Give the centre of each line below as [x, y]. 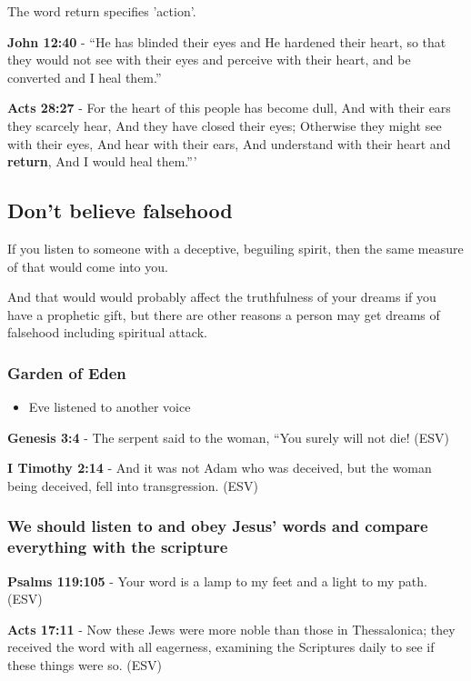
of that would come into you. [88, 266]
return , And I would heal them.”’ [102, 161]
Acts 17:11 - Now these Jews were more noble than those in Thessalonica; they [231, 629]
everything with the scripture [118, 547]
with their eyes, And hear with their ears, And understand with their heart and [229, 143]
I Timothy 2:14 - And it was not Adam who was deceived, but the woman [220, 468]
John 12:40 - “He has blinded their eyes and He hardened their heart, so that [227, 41]
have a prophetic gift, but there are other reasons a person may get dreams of [224, 314]
